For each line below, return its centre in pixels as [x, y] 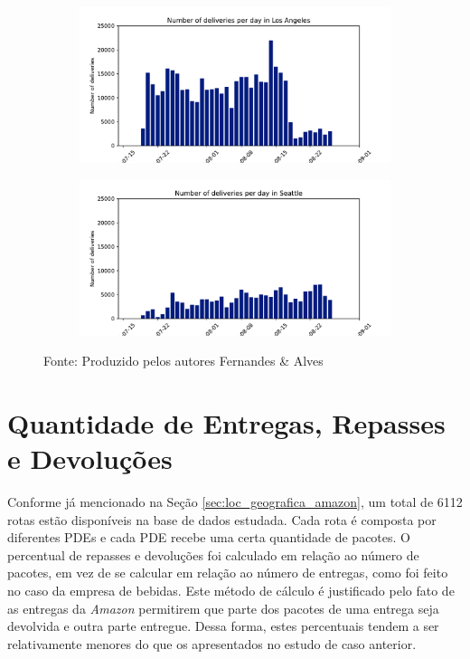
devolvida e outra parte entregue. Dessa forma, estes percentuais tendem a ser [223, 626]
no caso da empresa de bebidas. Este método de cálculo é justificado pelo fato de [231, 591]
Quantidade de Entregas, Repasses [226, 422]
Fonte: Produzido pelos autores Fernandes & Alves [183, 361]
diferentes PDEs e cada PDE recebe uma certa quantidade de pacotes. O [209, 537]
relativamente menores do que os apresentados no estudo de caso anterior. [212, 643]
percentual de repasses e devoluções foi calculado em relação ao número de [213, 554]
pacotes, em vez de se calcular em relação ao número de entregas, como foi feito [228, 573]
